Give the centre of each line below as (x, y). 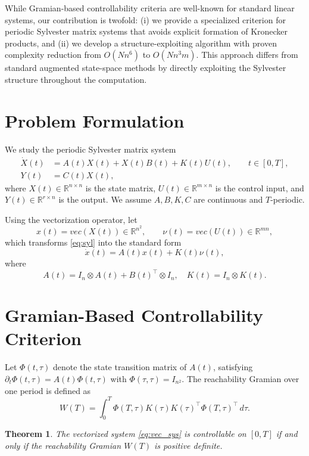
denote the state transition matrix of (120, 367)
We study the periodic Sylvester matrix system (90, 149)
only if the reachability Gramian (63, 446)
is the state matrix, (121, 187)
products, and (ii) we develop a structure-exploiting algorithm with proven (141, 43)
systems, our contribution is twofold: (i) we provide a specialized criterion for (145, 19)
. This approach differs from (247, 55)
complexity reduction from (53, 55)
